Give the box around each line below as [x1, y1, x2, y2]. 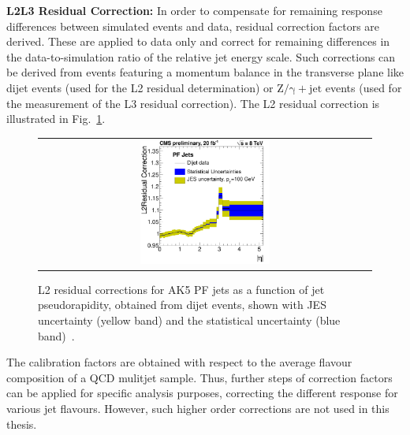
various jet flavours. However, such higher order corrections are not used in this [6, 400, 389, 417]
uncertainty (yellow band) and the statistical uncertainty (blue [38, 312, 341, 329]
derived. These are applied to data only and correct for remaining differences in [6, 33, 390, 50]
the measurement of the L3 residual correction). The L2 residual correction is [6, 95, 380, 111]
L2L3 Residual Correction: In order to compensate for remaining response [6, 2, 382, 18]
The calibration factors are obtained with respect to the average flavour [6, 354, 352, 370]
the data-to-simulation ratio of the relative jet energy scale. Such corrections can [6, 48, 396, 65]
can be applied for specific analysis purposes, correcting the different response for [6, 385, 398, 401]
